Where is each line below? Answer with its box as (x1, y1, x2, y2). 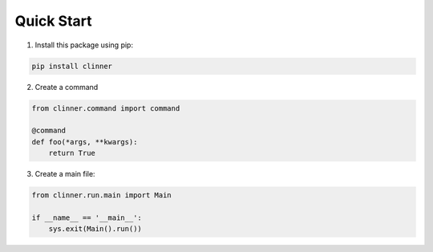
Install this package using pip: (34, 40, 134, 50)
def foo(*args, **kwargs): (31, 137, 138, 146)
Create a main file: (34, 169, 95, 179)
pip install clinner (31, 61, 112, 71)
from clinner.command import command (31, 104, 180, 112)
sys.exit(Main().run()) (48, 225, 142, 234)
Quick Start (14, 12, 92, 30)
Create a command (34, 82, 99, 91)
